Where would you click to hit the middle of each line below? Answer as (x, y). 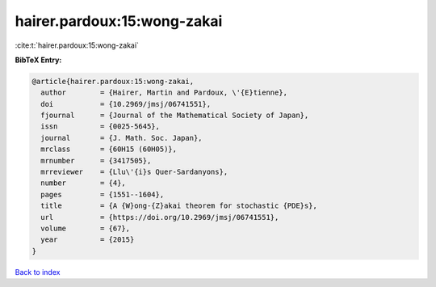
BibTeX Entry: (38, 60)
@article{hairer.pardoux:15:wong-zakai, (113, 81)
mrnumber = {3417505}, (96, 160)
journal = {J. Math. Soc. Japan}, (122, 138)
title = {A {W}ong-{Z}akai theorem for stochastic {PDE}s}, (179, 206)
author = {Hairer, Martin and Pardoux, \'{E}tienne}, (164, 93)
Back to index (38, 272)
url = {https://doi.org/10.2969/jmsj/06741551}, (160, 217)
